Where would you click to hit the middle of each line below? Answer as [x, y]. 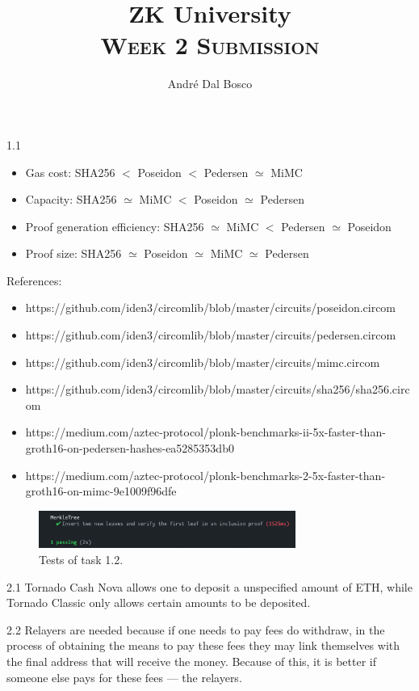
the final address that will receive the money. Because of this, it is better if [191, 661]
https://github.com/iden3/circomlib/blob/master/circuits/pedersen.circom [211, 335]
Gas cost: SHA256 [70, 172]
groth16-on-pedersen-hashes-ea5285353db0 [130, 448]
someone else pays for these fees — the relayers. [124, 677]
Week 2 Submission [210, 45]
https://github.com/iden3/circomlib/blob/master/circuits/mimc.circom [203, 362]
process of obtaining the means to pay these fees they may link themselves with [203, 645]
